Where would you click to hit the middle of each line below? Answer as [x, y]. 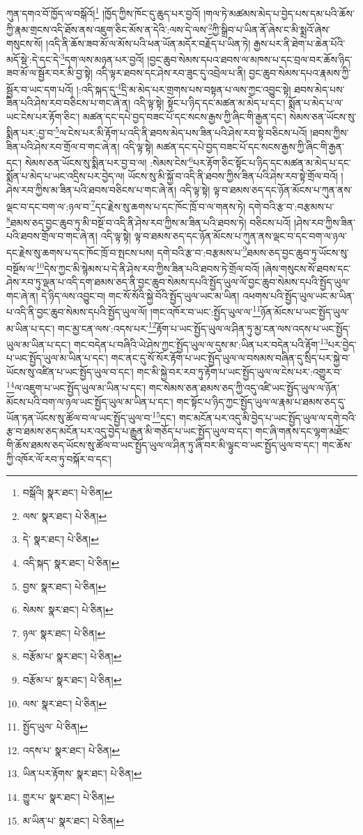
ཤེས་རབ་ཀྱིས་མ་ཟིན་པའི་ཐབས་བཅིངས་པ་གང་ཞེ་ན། [92, 190]
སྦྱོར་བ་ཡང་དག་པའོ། [40, 89]
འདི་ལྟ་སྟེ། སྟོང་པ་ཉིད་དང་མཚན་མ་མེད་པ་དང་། [209, 103]
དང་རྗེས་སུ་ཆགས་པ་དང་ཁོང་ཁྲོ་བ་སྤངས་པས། [80, 252]
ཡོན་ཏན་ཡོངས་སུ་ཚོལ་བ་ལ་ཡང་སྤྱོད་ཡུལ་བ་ [79, 417]
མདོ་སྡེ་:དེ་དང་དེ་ [33, 59]
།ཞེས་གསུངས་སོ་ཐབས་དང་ [307, 268]
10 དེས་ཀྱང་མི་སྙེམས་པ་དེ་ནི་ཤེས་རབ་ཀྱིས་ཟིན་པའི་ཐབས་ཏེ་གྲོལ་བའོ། [148, 267]
